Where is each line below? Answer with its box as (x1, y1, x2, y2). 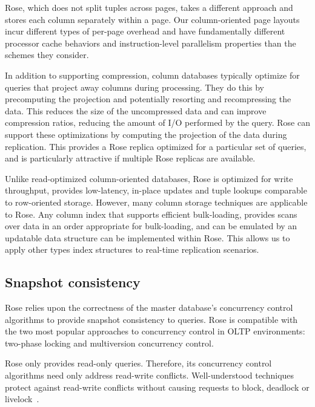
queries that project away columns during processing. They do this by (5, 80, 264, 93)
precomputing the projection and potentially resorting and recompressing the (5, 93, 291, 105)
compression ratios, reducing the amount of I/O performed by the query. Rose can (5, 116, 310, 129)
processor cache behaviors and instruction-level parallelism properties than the (5, 36, 296, 49)
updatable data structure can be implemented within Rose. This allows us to (5, 231, 290, 244)
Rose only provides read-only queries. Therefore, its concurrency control (5, 357, 272, 370)
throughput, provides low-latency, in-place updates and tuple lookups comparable (5, 184, 307, 197)
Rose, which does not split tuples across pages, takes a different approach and (5, 1, 293, 13)
